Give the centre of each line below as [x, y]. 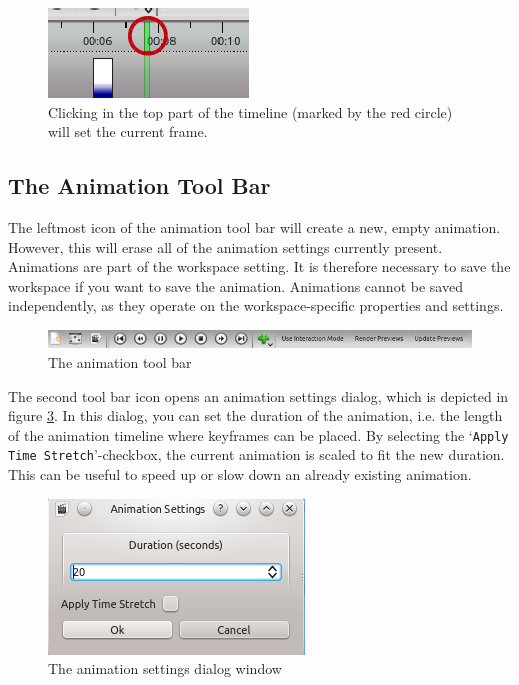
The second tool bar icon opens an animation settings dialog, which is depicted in [258, 395]
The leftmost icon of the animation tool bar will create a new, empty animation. [254, 226]
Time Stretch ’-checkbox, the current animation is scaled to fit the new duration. [256, 454]
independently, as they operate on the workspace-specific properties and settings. [256, 305]
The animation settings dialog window [165, 668]
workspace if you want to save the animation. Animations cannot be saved [235, 285]
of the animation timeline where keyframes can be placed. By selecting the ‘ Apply [258, 434]
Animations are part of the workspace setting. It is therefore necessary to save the [259, 266]
